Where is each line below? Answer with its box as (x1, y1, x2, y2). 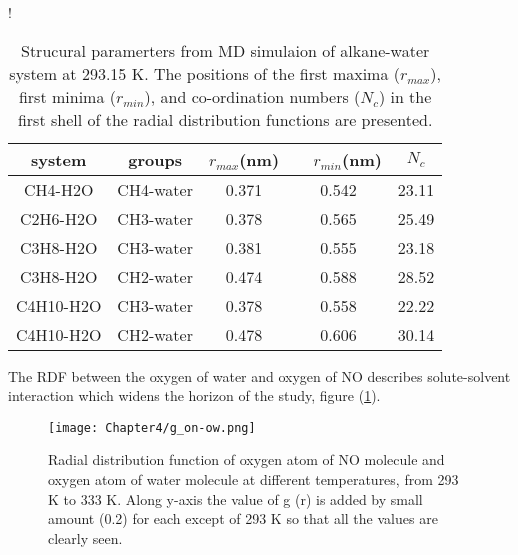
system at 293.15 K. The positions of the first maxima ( (9, 61, 401, 85)
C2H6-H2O (20, 206, 98, 230)
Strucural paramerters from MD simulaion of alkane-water (21, 38, 430, 62)
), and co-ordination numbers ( (144, 84, 361, 108)
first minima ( (18, 84, 116, 108)
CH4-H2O (24, 177, 94, 201)
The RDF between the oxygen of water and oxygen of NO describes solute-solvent (8, 365, 511, 386)
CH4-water (117, 177, 193, 201)
